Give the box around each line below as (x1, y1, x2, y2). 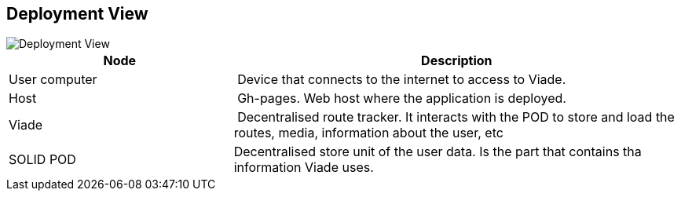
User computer (9, 71, 97, 88)
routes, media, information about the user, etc (233, 125, 503, 141)
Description (421, 53, 492, 69)
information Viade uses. (233, 159, 374, 176)
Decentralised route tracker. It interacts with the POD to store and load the (237, 109, 675, 126)
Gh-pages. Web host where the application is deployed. (237, 90, 566, 107)
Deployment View (6, 4, 148, 24)
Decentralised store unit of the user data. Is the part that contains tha (233, 144, 642, 160)
